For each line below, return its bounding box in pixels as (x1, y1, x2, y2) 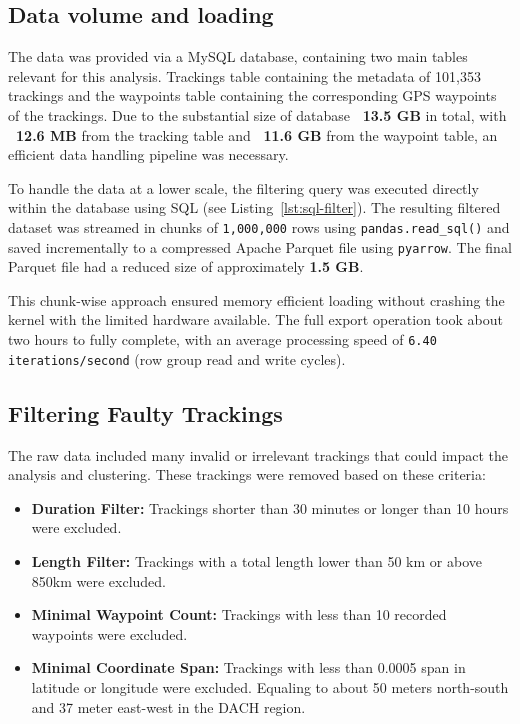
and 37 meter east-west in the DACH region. (31, 696, 306, 717)
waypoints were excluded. (31, 623, 188, 644)
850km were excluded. (31, 570, 166, 591)
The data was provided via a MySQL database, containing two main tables (8, 46, 468, 67)
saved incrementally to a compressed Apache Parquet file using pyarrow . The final (8, 236, 512, 257)
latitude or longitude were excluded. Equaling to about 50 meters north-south (31, 676, 509, 697)
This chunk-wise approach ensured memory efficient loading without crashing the (8, 289, 505, 310)
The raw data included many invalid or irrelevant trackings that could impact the (8, 444, 509, 465)
